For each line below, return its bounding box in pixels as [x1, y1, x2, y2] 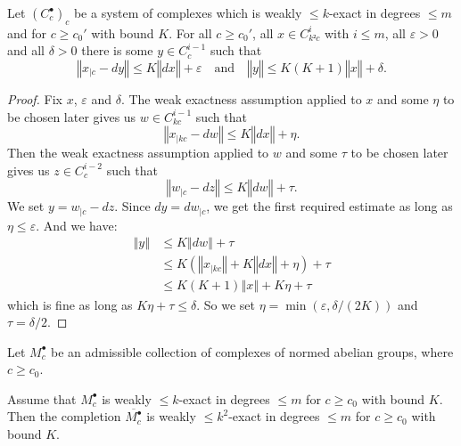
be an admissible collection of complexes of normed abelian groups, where [51, 342, 454, 361]
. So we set [196, 295, 256, 313]
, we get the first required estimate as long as [206, 197, 453, 215]
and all [7, 41, 45, 60]
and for [7, 23, 47, 42]
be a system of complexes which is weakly [73, 4, 302, 21]
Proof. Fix [7, 89, 62, 108]
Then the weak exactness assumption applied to [7, 143, 269, 162]
